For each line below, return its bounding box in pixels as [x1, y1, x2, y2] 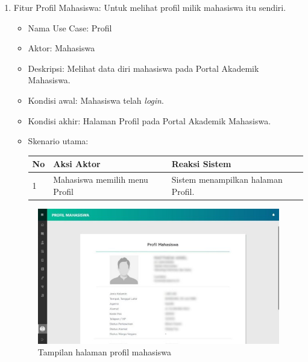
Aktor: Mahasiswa [28, 42, 95, 54]
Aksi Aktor [53, 157, 101, 170]
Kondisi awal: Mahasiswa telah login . [28, 94, 164, 106]
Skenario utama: [28, 135, 89, 147]
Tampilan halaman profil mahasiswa [37, 346, 171, 358]
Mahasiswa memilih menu [53, 173, 148, 186]
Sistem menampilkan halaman [171, 173, 283, 186]
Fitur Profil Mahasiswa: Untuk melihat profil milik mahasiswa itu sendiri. [13, 1, 286, 13]
